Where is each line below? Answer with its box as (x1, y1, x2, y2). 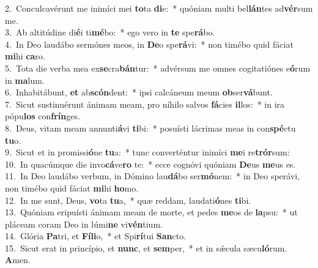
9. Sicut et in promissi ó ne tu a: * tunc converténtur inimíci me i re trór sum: (5, 146, 290, 158)
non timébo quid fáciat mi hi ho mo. (5, 181, 139, 194)
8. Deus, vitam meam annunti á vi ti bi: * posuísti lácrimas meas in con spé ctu (5, 121, 296, 134)
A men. (5, 253, 31, 266)
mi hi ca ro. (5, 50, 45, 62)
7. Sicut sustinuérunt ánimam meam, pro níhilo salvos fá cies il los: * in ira (5, 97, 285, 110)
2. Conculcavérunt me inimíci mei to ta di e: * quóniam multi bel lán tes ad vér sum (5, 2, 313, 14)
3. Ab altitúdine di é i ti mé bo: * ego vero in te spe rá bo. (5, 26, 215, 39)
